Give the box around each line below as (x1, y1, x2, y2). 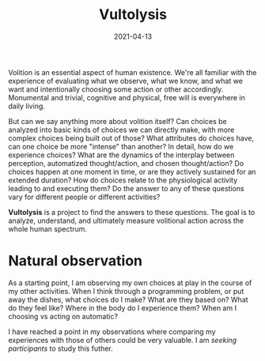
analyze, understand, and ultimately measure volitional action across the (8, 216, 244, 225)
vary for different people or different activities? (8, 192, 161, 201)
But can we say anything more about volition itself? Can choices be (8, 116, 227, 126)
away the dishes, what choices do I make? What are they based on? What (8, 295, 248, 304)
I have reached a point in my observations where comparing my (8, 326, 216, 337)
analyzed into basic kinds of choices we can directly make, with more (8, 125, 235, 134)
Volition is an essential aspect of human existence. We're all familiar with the (8, 67, 257, 77)
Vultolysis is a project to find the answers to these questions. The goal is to (8, 207, 256, 216)
